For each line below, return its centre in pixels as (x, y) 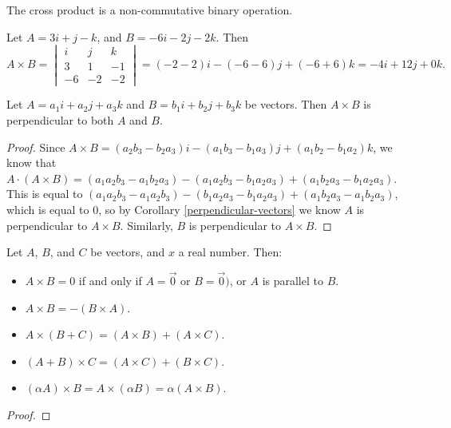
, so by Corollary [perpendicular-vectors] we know (220, 210)
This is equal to (45, 194)
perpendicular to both (60, 120)
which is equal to (48, 210)
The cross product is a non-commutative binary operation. (150, 10)
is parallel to (293, 281)
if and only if (110, 281)
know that (32, 162)
